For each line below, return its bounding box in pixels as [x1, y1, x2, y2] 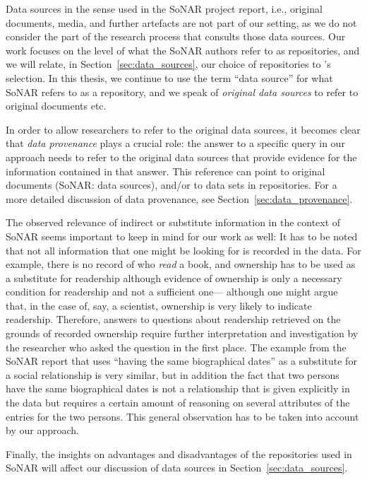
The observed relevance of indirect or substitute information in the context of [6, 215, 341, 230]
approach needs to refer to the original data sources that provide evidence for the [6, 149, 357, 164]
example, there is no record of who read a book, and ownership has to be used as [6, 257, 356, 271]
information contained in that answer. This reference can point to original [6, 163, 325, 178]
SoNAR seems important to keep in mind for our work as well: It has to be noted [6, 228, 358, 243]
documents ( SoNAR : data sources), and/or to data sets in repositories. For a [6, 177, 337, 192]
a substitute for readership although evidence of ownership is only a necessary [6, 270, 342, 285]
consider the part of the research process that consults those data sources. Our [6, 29, 346, 44]
